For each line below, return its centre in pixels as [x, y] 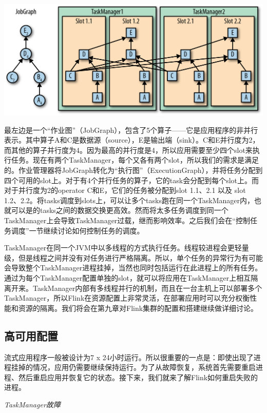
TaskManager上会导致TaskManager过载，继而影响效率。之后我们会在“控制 [127, 220]
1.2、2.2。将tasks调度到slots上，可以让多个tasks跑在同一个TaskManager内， [129, 200]
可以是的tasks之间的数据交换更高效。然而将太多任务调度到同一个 [120, 210]
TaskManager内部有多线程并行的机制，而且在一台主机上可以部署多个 [147, 288]
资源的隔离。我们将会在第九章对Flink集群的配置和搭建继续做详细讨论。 [138, 308]
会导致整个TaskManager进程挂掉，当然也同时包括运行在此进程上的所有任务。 [133, 268]
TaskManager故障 [32, 404]
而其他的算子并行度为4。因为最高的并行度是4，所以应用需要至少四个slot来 [128, 150]
